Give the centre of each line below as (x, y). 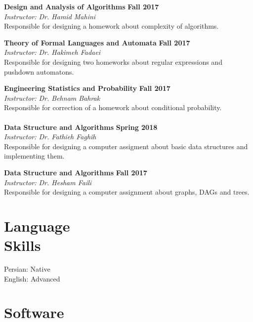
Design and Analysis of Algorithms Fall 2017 (82, 6)
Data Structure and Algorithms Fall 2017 (76, 172)
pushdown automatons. (39, 71)
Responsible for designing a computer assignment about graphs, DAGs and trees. (127, 192)
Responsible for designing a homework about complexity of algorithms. (111, 26)
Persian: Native (27, 269)
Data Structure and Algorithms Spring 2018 (81, 127)
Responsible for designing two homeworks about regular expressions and (113, 61)
